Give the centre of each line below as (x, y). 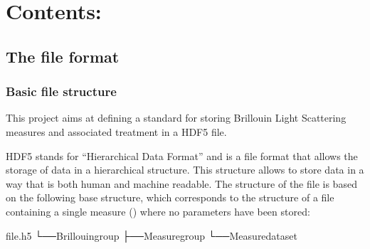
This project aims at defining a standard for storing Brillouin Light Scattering (176, 118)
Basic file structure (61, 91)
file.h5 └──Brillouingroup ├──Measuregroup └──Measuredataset (152, 235)
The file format (63, 56)
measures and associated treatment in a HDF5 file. (116, 131)
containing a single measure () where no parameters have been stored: (158, 211)
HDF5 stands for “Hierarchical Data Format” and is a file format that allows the (182, 155)
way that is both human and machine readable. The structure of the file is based (181, 183)
